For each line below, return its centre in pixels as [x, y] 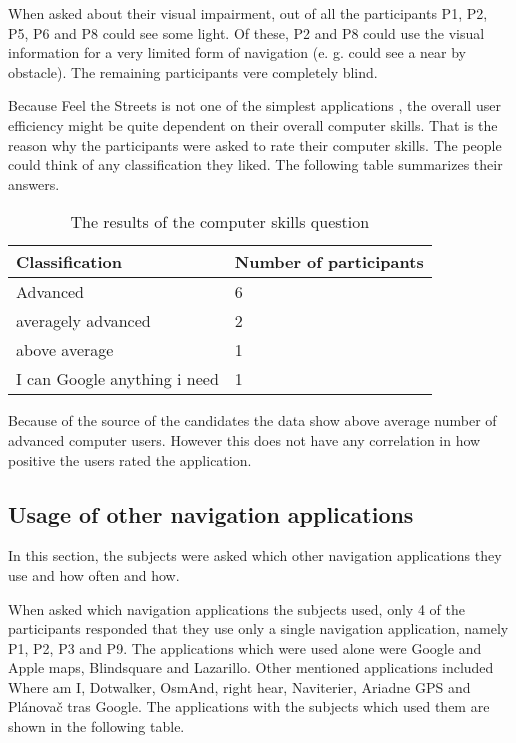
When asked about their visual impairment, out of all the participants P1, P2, [248, 13]
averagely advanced [83, 321]
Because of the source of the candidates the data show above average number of [252, 420]
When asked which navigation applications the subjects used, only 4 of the [236, 608]
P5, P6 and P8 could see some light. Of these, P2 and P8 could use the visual [246, 32]
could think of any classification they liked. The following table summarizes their [255, 164]
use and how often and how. [94, 574]
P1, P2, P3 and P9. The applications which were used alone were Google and [245, 647]
